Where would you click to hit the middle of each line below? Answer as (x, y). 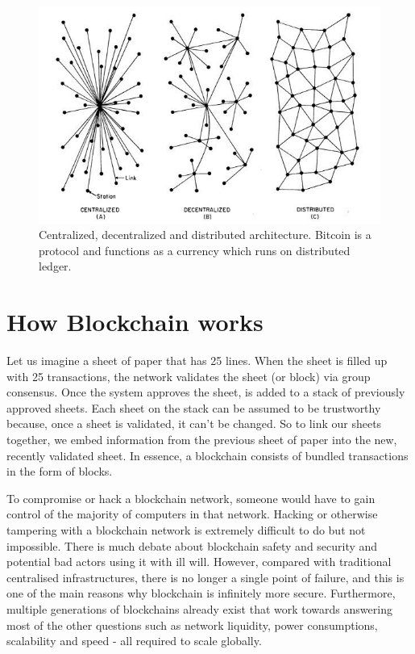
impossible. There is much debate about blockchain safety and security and (192, 545)
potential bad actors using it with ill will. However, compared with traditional (199, 562)
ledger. (55, 266)
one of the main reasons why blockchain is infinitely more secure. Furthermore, (201, 593)
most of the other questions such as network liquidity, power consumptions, (192, 625)
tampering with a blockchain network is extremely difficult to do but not (186, 529)
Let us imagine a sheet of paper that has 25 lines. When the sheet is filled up (197, 361)
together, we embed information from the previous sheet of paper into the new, (202, 439)
